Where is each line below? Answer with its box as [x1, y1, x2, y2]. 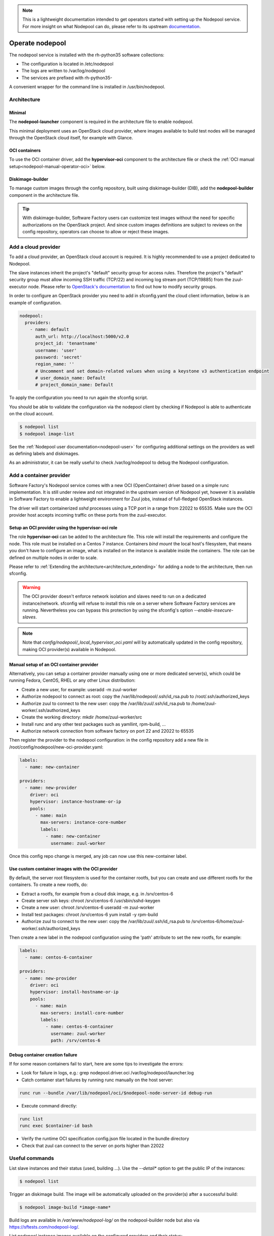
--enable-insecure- [194, 607, 234, 613]
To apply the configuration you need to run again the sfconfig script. [9, 395, 148, 400]
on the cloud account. [9, 411, 54, 417]
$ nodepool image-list [19, 431, 75, 437]
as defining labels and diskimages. [9, 450, 80, 456]
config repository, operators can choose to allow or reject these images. [22, 229, 169, 235]
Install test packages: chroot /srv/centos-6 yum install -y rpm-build [21, 911, 158, 917]
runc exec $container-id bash [19, 1123, 93, 1129]
